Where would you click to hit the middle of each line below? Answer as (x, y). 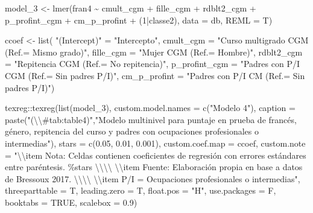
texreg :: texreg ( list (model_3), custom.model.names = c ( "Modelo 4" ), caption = (150, 108)
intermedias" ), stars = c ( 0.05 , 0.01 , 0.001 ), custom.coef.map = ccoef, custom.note (155, 143)
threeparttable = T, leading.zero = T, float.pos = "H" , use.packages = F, (141, 190)
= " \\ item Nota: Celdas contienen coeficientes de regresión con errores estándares (156, 155)
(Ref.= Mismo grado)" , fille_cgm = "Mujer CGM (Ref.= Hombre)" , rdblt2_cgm (154, 52)
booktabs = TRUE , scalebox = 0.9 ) (71, 202)
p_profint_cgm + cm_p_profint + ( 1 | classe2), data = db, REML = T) (139, 20)
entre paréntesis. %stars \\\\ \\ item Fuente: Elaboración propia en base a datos (154, 167)
